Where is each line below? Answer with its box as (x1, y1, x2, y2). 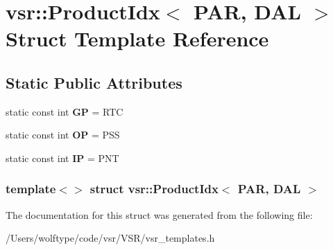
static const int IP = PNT (6, 150, 119, 165)
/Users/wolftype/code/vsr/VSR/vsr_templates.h (6, 231, 215, 245)
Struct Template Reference (6, 24, 269, 53)
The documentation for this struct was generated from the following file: (6, 207, 313, 222)
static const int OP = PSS (6, 127, 120, 142)
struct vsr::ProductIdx (89, 180, 219, 197)
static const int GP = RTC (6, 104, 123, 118)
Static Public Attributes (6, 71, 182, 93)
